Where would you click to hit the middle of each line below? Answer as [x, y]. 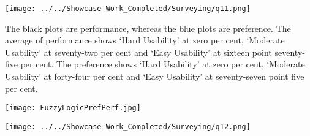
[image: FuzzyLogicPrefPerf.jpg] [73, 108]
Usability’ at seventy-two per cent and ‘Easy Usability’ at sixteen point [138, 52]
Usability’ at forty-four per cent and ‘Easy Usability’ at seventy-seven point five [155, 76]
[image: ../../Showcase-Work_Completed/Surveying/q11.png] [128, 9]
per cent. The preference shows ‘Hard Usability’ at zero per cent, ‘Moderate [163, 64]
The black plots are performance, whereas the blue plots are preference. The [148, 28]
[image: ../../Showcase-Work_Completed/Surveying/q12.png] [128, 127]
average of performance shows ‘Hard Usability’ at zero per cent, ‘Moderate [145, 40]
